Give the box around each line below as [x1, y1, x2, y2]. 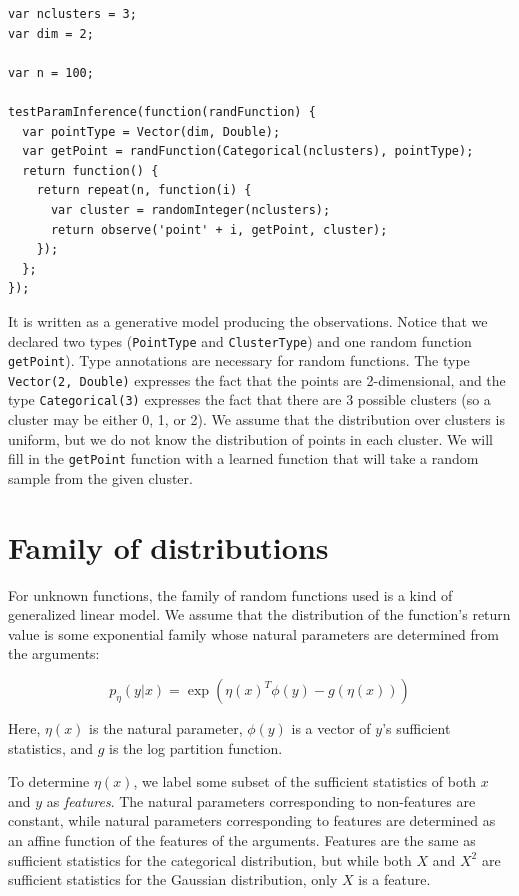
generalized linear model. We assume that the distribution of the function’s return [8, 604, 511, 625]
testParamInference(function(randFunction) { [8, 104, 316, 119]
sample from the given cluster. [8, 467, 193, 488]
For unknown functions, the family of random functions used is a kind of [8, 584, 453, 605]
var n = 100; [8, 65, 94, 80]
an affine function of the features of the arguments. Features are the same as [8, 830, 476, 851]
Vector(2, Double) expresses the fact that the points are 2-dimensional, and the [8, 369, 506, 390]
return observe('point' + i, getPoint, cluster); [50, 222, 388, 237]
